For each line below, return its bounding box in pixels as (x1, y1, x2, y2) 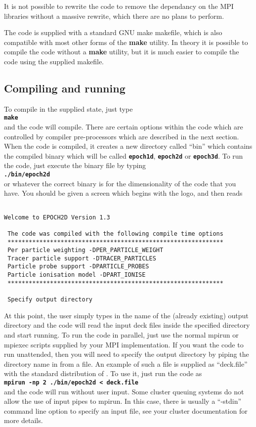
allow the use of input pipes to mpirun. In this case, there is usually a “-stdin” (4, 396, 242, 406)
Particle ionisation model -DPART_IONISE (7, 271, 146, 279)
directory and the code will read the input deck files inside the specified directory (4, 320, 250, 330)
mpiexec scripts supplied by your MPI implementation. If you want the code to (4, 339, 244, 349)
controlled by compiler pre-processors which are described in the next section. (4, 131, 239, 141)
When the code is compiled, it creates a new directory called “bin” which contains (4, 141, 253, 151)
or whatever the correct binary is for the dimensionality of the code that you (4, 178, 236, 188)
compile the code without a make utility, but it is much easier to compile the (4, 46, 239, 57)
